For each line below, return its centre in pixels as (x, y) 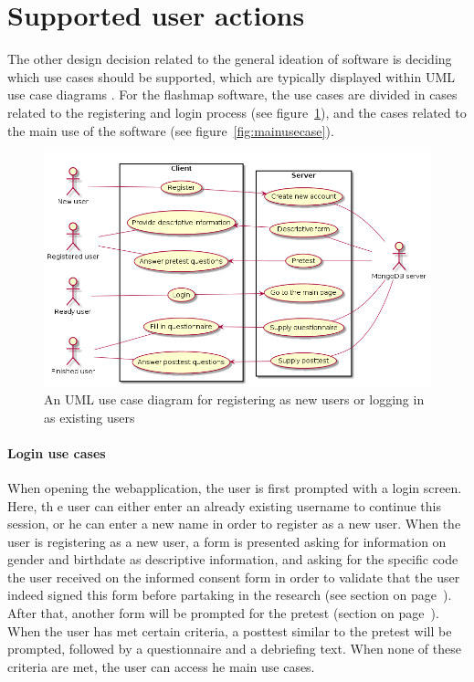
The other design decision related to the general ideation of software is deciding (230, 59)
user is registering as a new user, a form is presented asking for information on (227, 541)
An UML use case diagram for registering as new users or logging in (234, 399)
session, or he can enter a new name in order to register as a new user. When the (234, 524)
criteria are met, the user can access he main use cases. (161, 666)
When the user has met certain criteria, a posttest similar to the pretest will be (230, 630)
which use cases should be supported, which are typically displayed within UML (231, 76)
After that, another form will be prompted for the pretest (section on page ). (223, 613)
